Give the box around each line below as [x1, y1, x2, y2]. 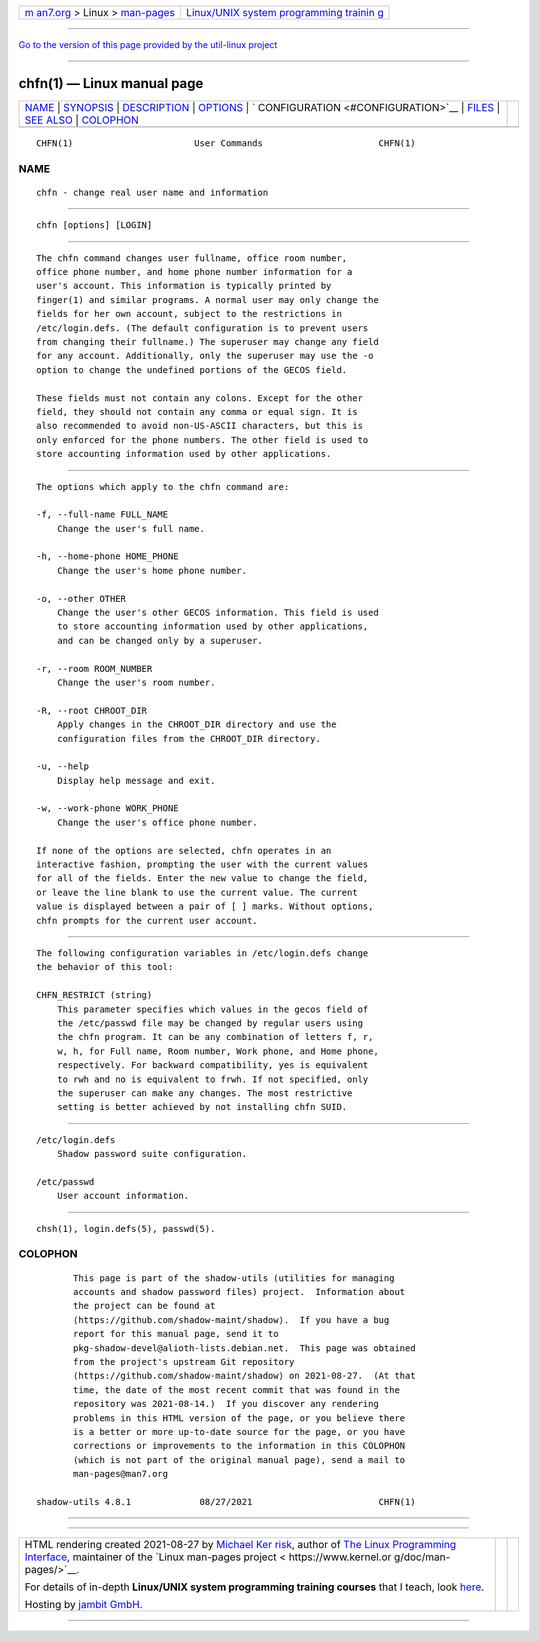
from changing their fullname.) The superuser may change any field [36, 336, 379, 347]
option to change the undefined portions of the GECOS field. [36, 364, 348, 375]
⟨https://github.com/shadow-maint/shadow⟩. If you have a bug [73, 1314, 390, 1325]
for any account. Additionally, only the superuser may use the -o [36, 350, 374, 362]
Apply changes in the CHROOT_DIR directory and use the [56, 719, 337, 730]
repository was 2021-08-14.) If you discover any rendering [73, 1398, 379, 1410]
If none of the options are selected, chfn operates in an [36, 845, 332, 856]
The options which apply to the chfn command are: [36, 481, 290, 492]
